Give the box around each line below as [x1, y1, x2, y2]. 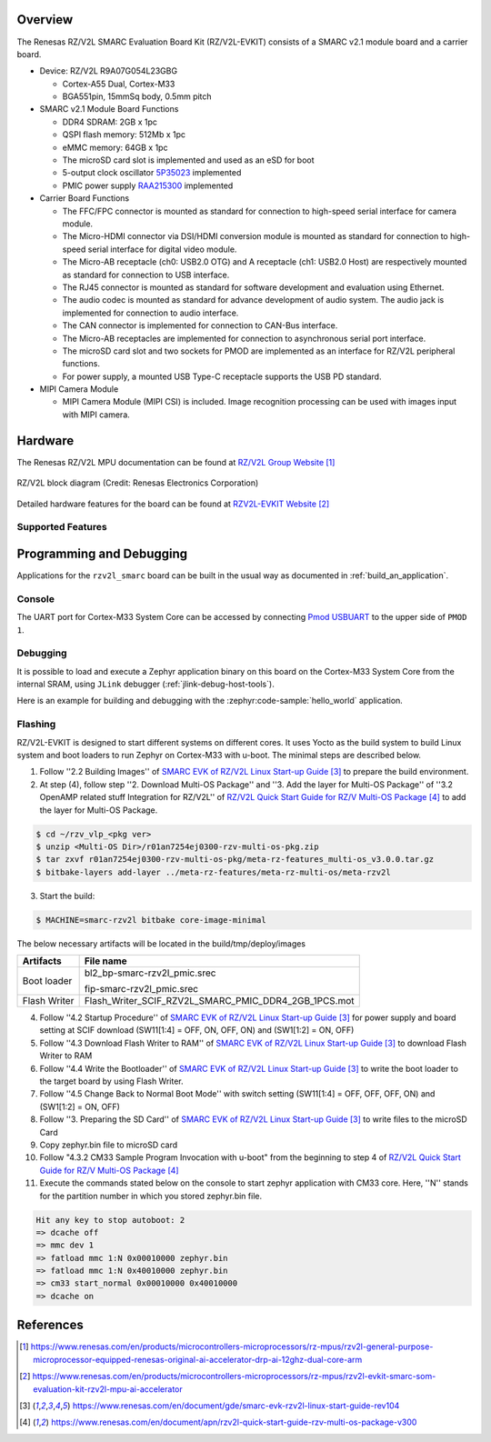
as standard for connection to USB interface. [62, 269, 230, 280]
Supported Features [16, 521, 108, 534]
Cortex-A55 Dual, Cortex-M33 [62, 78, 175, 89]
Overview [16, 12, 74, 27]
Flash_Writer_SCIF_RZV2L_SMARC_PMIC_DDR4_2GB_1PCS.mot [84, 995, 355, 1007]
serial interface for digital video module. [87, 244, 237, 255]
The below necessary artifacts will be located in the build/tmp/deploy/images [16, 937, 306, 949]
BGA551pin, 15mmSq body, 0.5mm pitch [62, 91, 213, 102]
